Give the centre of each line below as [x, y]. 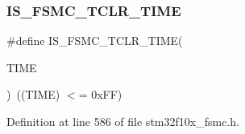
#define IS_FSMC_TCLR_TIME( [95, 41]
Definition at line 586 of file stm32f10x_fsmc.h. [123, 121]
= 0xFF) [100, 94]
